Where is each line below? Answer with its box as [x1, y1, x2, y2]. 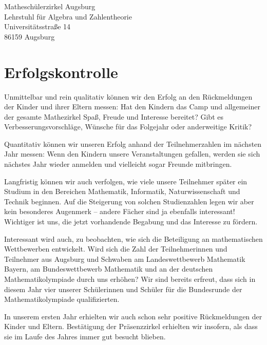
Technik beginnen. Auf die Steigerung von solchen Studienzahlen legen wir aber [4, 196, 254, 206]
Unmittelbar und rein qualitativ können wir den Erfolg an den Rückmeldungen [4, 91, 253, 102]
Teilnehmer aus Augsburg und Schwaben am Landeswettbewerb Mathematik [4, 253, 245, 264]
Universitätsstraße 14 [4, 21, 71, 32]
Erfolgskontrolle [4, 61, 118, 82]
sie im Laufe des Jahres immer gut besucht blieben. [4, 331, 166, 341]
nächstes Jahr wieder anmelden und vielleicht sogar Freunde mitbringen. [4, 159, 232, 169]
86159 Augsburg [4, 31, 55, 42]
